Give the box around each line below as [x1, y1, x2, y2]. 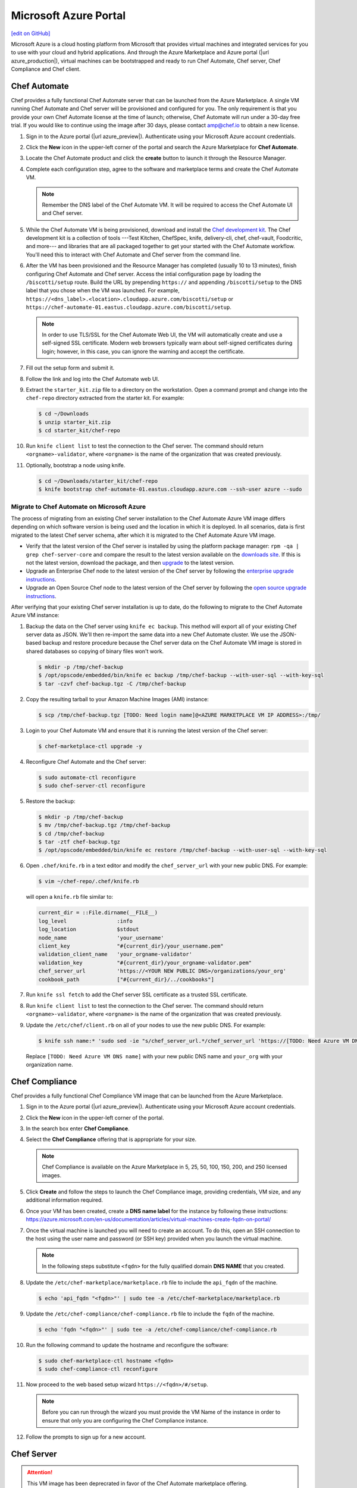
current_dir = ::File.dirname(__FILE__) [38, 909, 158, 916]
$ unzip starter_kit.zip [38, 418, 111, 426]
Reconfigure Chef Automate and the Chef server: [26, 758, 146, 765]
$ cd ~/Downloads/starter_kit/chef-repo [38, 477, 158, 484]
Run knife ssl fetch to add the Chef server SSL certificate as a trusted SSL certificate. [26, 991, 248, 998]
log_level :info [38, 917, 133, 924]
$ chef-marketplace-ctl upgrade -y [38, 743, 142, 749]
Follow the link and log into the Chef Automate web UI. [26, 375, 159, 382]
